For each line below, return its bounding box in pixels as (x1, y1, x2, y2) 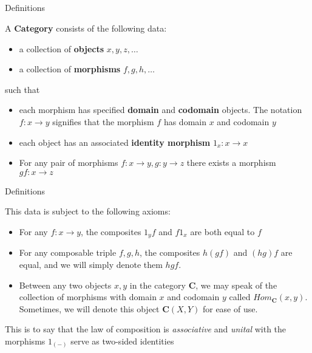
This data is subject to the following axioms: (5, 205, 171, 218)
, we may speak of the (195, 278, 277, 291)
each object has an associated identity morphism (19, 135, 211, 148)
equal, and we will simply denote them (19, 258, 163, 270)
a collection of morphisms (19, 63, 121, 75)
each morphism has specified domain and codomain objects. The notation (19, 103, 302, 116)
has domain (163, 115, 206, 128)
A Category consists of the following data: (5, 21, 167, 34)
